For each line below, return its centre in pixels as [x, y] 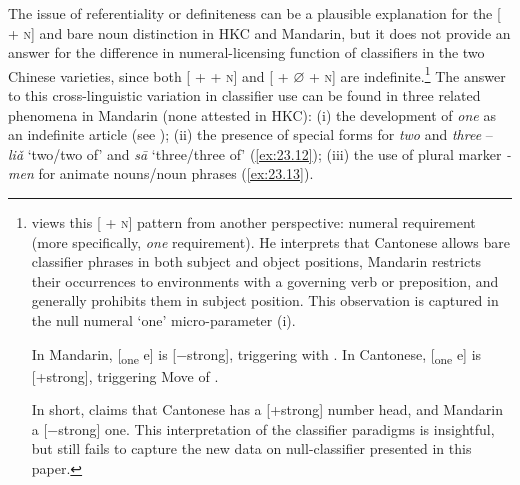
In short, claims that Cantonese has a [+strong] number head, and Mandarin [267, 409]
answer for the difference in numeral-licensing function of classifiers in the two [246, 52]
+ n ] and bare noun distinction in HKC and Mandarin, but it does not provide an [259, 32]
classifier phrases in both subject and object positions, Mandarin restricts [256, 261]
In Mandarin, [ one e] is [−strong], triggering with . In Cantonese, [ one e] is [256, 355]
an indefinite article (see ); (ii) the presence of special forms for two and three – [250, 134]
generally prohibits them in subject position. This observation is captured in [265, 300]
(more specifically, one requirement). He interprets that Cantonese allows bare [270, 241]
